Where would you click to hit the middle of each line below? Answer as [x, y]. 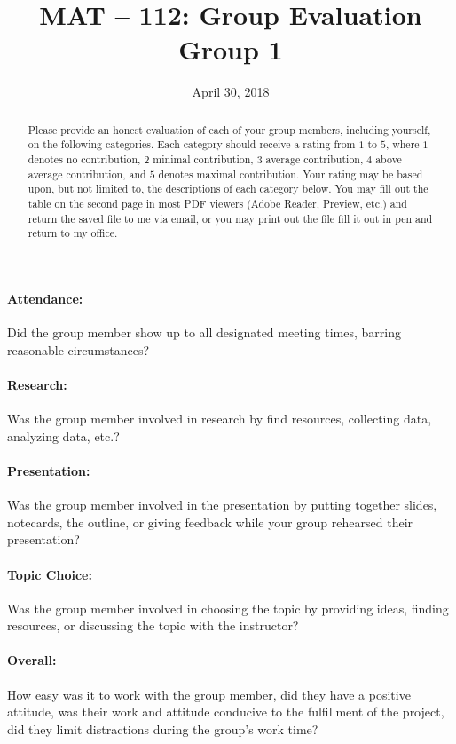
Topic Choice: [50, 574]
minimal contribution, [203, 159]
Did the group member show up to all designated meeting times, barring [204, 332]
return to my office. [73, 233]
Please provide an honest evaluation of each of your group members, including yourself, [229, 129]
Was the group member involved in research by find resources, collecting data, [220, 419]
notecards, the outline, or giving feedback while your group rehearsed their [210, 522]
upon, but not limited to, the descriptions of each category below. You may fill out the [228, 189]
